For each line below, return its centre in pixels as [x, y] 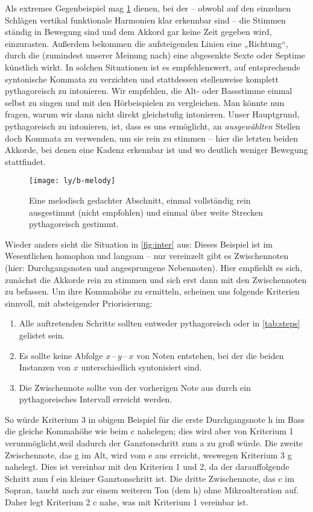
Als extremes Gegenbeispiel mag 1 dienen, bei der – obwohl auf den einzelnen [148, 8]
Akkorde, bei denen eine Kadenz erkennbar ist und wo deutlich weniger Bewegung [156, 150]
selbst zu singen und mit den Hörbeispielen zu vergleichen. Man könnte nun [145, 102]
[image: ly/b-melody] [72, 181]
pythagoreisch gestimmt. [74, 224]
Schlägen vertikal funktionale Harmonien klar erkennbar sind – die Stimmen [145, 20]
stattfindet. [25, 161]
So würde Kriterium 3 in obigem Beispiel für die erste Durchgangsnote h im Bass [155, 419]
